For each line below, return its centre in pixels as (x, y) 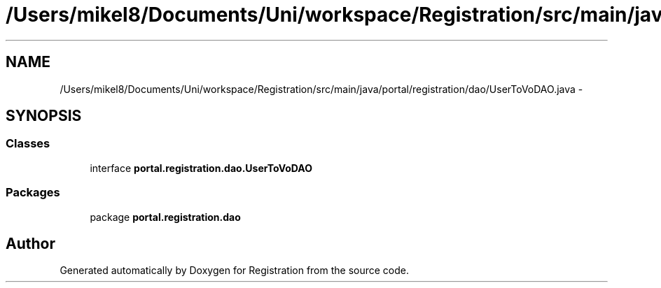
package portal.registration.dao (165, 217)
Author (30, 243)
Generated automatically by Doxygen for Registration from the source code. (235, 271)
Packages (33, 193)
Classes (28, 144)
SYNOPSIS (44, 116)
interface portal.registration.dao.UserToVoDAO (201, 168)
